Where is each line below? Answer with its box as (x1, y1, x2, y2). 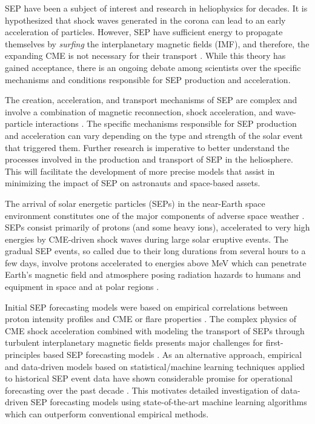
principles (5, 348, 41, 361)
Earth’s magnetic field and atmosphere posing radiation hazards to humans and (5, 268, 301, 281)
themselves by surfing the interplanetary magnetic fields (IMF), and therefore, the (5, 37, 310, 50)
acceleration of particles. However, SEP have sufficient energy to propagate (5, 25, 283, 38)
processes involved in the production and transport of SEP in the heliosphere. (5, 153, 293, 166)
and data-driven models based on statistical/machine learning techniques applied (5, 360, 305, 372)
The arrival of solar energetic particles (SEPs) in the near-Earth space (5, 197, 265, 209)
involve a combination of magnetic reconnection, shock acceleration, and (5, 105, 273, 118)
